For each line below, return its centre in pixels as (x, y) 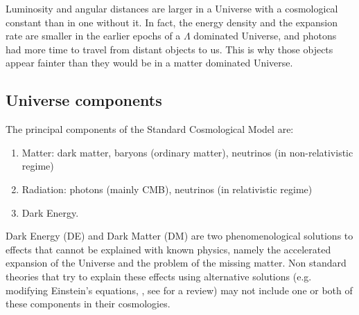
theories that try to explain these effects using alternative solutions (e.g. (159, 276)
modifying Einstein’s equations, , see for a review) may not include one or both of (179, 290)
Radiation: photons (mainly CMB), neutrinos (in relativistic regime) (167, 189)
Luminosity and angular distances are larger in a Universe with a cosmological (172, 8)
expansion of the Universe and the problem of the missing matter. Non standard (176, 263)
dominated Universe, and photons (265, 36)
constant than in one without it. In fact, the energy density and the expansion (172, 22)
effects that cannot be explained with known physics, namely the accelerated (168, 249)
